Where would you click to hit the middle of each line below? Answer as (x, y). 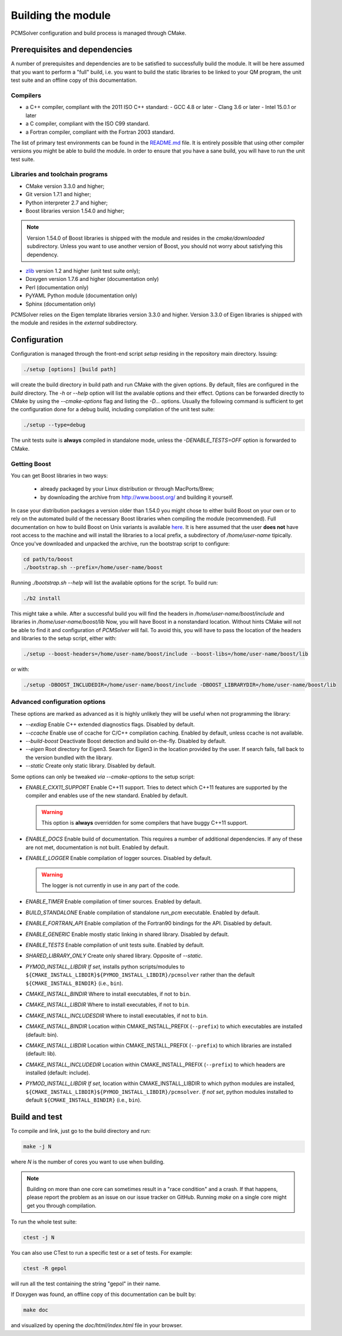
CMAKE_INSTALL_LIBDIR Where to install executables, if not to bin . (108, 1005)
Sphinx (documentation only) (61, 304)
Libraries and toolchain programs (59, 174)
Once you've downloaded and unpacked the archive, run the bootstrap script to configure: (120, 543)
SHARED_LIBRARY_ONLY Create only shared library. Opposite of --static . (114, 956)
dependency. (43, 254)
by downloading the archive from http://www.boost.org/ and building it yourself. (137, 497)
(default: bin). (42, 1034)
